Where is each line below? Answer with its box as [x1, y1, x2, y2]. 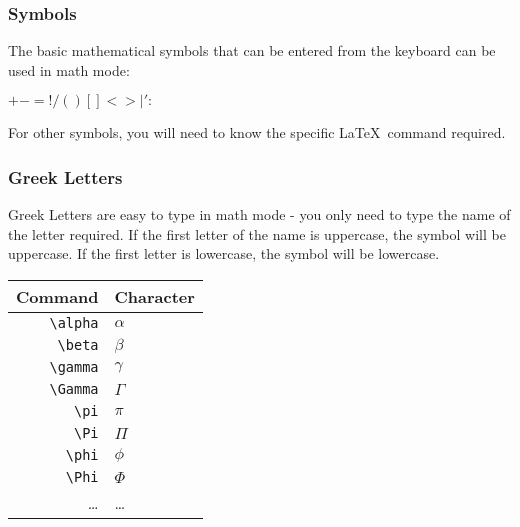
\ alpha [49, 315, 99, 331]
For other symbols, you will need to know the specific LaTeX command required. [8, 122, 506, 143]
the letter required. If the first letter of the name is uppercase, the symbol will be [8, 223, 506, 244]
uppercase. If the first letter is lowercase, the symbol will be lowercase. [8, 243, 440, 264]
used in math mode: [8, 59, 130, 80]
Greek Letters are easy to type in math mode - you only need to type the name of [8, 204, 511, 225]
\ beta [57, 337, 99, 353]
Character [114, 285, 195, 308]
